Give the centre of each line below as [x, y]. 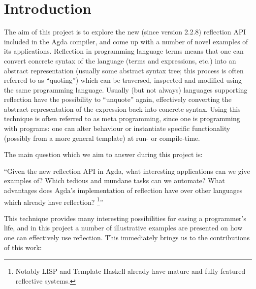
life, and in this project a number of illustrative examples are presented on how [123, 228]
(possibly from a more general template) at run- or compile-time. [102, 138]
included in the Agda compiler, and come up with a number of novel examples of [126, 41]
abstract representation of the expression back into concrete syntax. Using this [122, 109]
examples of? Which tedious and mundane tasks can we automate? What [114, 180]
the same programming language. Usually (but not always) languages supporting [126, 89]
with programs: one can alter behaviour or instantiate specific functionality [117, 128]
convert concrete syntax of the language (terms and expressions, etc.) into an [120, 60]
